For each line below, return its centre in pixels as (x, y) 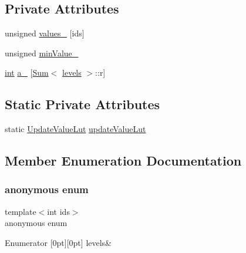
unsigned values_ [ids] (45, 33)
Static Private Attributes (82, 104)
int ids (58, 211)
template (21, 211)
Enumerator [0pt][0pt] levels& (58, 242)
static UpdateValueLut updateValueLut (75, 129)
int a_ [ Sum (27, 72)
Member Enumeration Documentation (123, 161)
